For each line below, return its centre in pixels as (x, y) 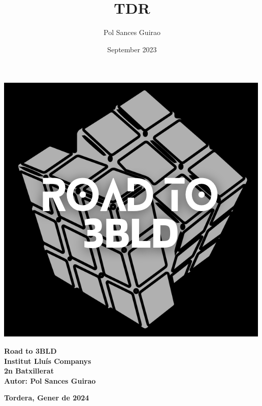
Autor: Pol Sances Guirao (50, 380)
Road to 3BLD (30, 350)
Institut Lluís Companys (48, 361)
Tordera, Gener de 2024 (47, 398)
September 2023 (132, 49)
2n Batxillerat (29, 371)
